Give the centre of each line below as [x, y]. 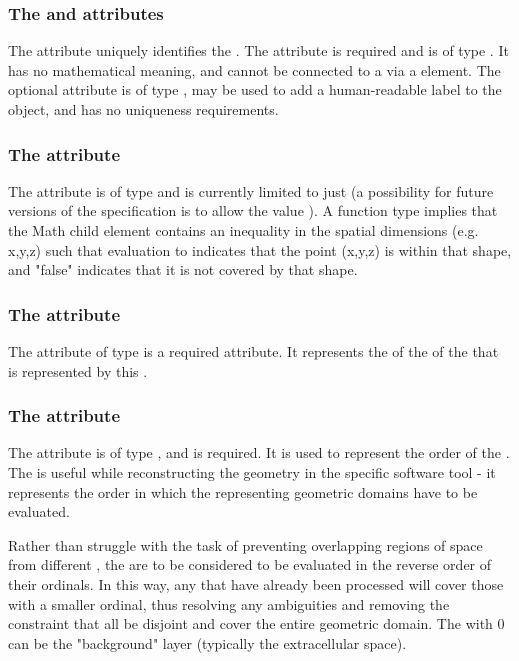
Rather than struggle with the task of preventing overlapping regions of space [245, 544]
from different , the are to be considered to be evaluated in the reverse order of [250, 564]
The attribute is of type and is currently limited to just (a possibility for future [251, 190]
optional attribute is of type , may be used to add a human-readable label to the [255, 89]
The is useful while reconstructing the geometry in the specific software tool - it [252, 472]
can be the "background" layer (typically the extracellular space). [207, 642]
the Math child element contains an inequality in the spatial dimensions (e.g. [243, 230]
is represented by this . [78, 370]
